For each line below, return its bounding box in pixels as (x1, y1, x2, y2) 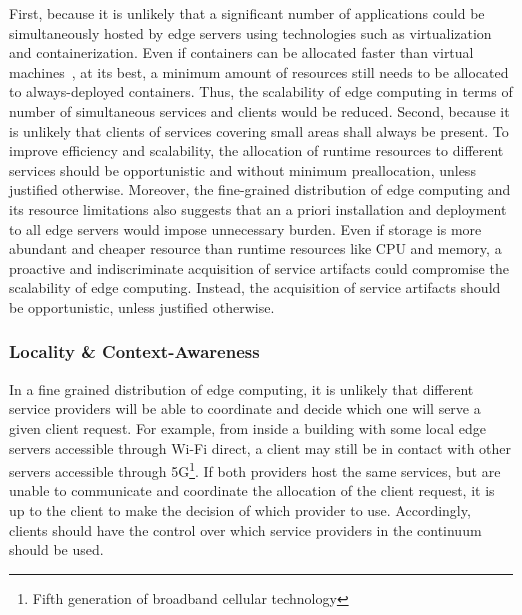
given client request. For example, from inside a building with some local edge (9, 417, 486, 438)
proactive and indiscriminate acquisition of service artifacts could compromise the (9, 257, 509, 278)
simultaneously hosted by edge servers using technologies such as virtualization (9, 22, 492, 43)
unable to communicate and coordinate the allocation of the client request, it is (9, 480, 495, 501)
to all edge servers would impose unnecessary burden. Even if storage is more (9, 218, 482, 239)
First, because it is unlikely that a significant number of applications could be (9, 3, 485, 23)
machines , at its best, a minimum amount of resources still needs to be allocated (9, 61, 509, 82)
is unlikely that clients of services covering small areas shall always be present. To (9, 120, 509, 141)
